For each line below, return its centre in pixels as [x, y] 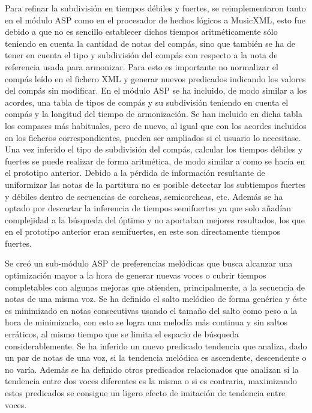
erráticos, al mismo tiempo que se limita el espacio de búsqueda [122, 334]
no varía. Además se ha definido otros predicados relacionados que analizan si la [152, 369]
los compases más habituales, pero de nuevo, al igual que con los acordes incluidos [156, 125]
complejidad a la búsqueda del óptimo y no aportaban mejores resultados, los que [155, 219]
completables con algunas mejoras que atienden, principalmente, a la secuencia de [155, 287]
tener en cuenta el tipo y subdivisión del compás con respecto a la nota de [141, 55]
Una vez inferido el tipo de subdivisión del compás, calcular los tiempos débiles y [154, 149]
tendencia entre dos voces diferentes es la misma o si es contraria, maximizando [151, 381]
